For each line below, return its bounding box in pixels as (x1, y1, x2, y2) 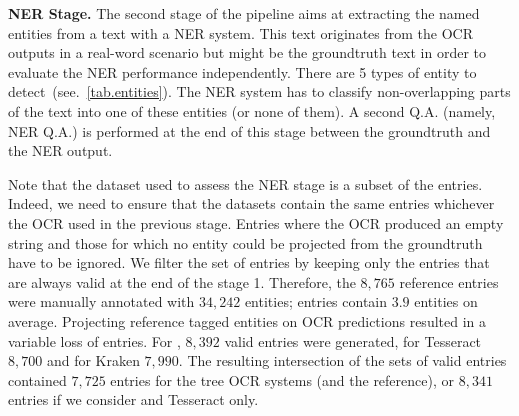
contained (8, 369, 67, 390)
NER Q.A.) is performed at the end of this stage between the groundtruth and (8, 120, 491, 141)
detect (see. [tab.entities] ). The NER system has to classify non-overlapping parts (8, 81, 511, 102)
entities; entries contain (244, 291, 388, 312)
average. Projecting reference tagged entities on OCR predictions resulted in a (8, 310, 487, 331)
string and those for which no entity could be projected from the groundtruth (8, 232, 483, 253)
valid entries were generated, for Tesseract (224, 330, 482, 351)
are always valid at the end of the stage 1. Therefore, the (8, 271, 356, 292)
